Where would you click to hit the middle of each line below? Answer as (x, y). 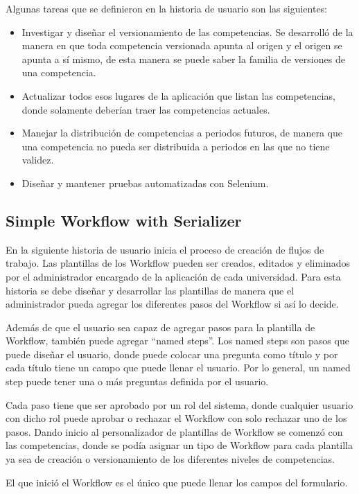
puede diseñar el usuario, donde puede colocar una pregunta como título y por (172, 354)
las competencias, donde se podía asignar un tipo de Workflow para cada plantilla (179, 445)
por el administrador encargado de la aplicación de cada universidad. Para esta (173, 276)
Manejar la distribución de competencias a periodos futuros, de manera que (182, 133)
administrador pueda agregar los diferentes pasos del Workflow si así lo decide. (172, 304)
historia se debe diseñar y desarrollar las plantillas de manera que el (150, 290)
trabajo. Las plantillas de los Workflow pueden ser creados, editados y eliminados (178, 263)
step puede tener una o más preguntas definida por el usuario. (137, 381)
